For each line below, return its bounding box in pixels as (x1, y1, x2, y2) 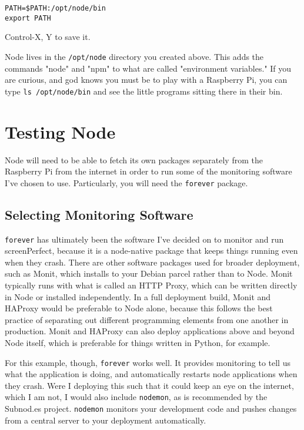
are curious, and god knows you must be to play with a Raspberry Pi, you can (5, 73, 288, 86)
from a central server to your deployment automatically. (5, 414, 206, 426)
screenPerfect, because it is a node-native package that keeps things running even (5, 244, 298, 257)
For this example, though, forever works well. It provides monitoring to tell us (5, 356, 290, 368)
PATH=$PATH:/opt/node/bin (5, 4, 106, 12)
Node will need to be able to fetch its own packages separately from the (5, 153, 263, 166)
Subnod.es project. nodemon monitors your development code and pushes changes (5, 402, 297, 415)
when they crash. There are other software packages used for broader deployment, (5, 256, 300, 268)
